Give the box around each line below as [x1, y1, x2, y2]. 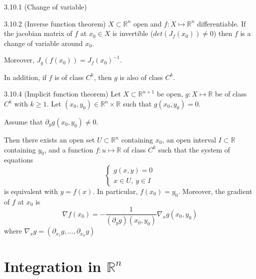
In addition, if [4, 71, 46, 82]
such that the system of [158, 144, 230, 154]
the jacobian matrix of [4, 28, 72, 38]
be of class [215, 88, 247, 99]
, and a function [44, 144, 93, 154]
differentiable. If [197, 18, 246, 28]
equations [4, 154, 33, 165]
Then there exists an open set [4, 134, 95, 145]
